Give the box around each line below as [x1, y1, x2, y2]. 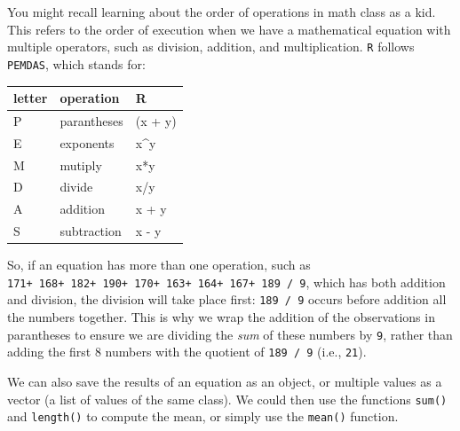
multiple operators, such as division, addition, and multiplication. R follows [7, 37, 415, 56]
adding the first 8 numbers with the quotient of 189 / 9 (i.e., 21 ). [7, 342, 367, 361]
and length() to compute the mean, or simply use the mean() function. [7, 407, 399, 426]
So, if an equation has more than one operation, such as [7, 255, 311, 274]
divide [59, 177, 93, 196]
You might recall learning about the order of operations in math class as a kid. [7, 3, 436, 20]
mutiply [59, 155, 102, 174]
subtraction [59, 222, 122, 240]
